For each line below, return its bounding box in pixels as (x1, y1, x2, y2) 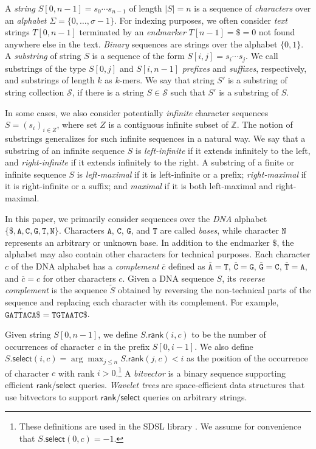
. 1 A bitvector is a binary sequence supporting (115, 364, 286, 379)
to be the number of (191, 328, 266, 341)
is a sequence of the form (92, 49, 185, 62)
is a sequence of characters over (194, 2, 311, 14)
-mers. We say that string (119, 74, 215, 86)
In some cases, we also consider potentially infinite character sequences (5, 106, 269, 119)
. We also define (194, 339, 253, 352)
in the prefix (103, 339, 150, 352)
